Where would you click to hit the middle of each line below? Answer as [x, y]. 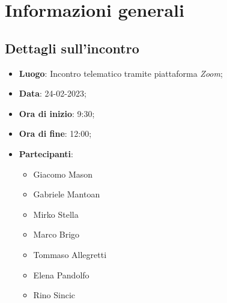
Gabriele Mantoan [67, 194]
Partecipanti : [46, 153]
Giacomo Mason [63, 174]
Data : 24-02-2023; [53, 93]
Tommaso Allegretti [70, 254]
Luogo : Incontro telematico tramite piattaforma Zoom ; [121, 73]
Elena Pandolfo [61, 274]
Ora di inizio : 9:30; [57, 113]
